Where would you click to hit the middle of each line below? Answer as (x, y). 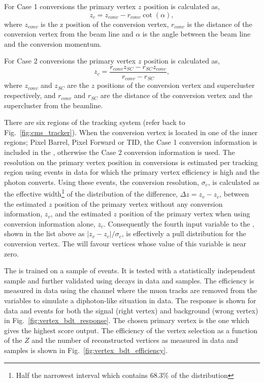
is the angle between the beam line (196, 34)
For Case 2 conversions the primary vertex (70, 61)
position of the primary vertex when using (185, 214)
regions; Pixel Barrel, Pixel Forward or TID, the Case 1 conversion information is (131, 142)
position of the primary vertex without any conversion (139, 203)
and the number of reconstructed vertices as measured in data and (135, 340)
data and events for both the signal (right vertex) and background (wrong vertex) (131, 310)
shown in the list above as (44, 233)
